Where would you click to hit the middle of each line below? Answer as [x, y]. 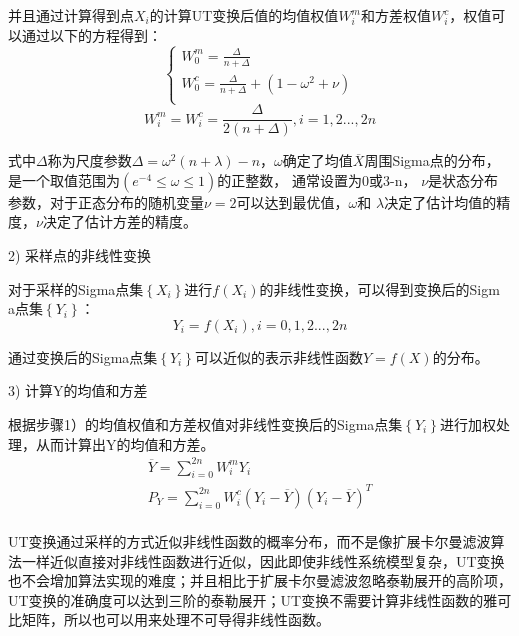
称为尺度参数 [89, 160]
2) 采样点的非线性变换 [80, 254]
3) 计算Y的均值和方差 [78, 390]
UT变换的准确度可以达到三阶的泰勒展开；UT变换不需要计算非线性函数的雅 [253, 599]
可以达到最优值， [292, 201]
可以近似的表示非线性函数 [278, 356]
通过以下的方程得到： [91, 34]
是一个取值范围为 [64, 179]
